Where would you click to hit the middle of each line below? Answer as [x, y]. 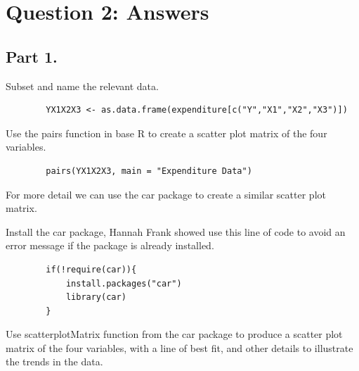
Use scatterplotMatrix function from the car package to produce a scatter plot [174, 334]
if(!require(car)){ [91, 269]
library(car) [96, 297]
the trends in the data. [54, 361]
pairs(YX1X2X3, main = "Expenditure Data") [149, 171]
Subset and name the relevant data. [82, 86]
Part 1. [32, 56]
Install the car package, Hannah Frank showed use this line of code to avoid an [176, 231]
